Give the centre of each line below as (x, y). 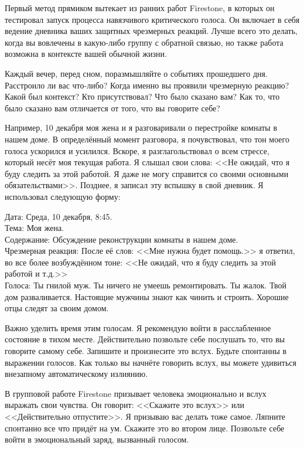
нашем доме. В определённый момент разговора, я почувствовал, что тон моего (147, 139)
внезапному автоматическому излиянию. (76, 374)
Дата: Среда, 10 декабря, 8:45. (59, 216)
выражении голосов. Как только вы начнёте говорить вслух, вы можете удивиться (151, 362)
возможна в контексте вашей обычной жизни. (86, 54)
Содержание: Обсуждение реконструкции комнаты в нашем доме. (122, 239)
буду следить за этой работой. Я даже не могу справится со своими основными (147, 173)
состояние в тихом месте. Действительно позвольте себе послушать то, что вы (145, 339)
